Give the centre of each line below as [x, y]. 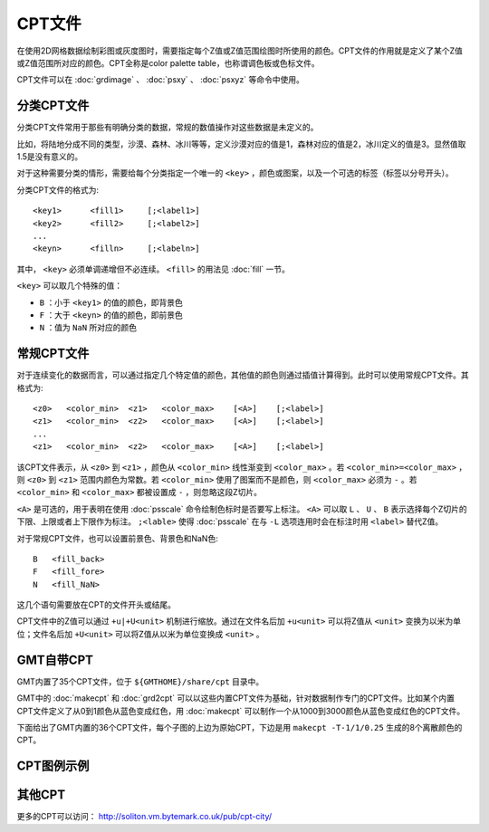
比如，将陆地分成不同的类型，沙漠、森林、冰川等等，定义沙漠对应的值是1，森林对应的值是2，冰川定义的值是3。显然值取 [241, 144]
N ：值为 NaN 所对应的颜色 [88, 328]
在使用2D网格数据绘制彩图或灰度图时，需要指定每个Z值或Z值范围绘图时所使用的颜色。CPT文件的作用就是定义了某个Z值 [240, 51]
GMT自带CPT [55, 660]
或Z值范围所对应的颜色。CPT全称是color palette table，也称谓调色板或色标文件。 [168, 62]
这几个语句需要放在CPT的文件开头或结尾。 [96, 605]
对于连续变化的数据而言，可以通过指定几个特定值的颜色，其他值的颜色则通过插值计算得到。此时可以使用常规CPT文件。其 [243, 375]
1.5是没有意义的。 [50, 157]
